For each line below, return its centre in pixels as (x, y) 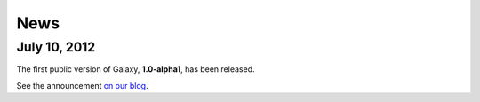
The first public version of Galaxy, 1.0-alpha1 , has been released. (136, 69)
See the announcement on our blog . (82, 85)
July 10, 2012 (56, 47)
